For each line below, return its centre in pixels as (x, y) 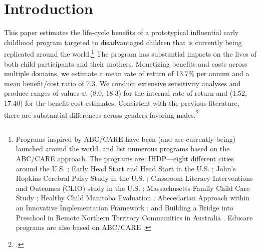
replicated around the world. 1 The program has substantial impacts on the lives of (130, 53)
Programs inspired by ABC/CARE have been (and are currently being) (126, 139)
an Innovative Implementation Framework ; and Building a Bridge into (124, 207)
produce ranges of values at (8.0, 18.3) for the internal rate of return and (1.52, (126, 93)
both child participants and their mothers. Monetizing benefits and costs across (126, 63)
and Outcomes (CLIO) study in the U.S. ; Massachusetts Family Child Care (133, 188)
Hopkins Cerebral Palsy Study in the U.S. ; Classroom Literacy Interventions (134, 178)
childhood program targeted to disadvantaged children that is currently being (123, 42)
